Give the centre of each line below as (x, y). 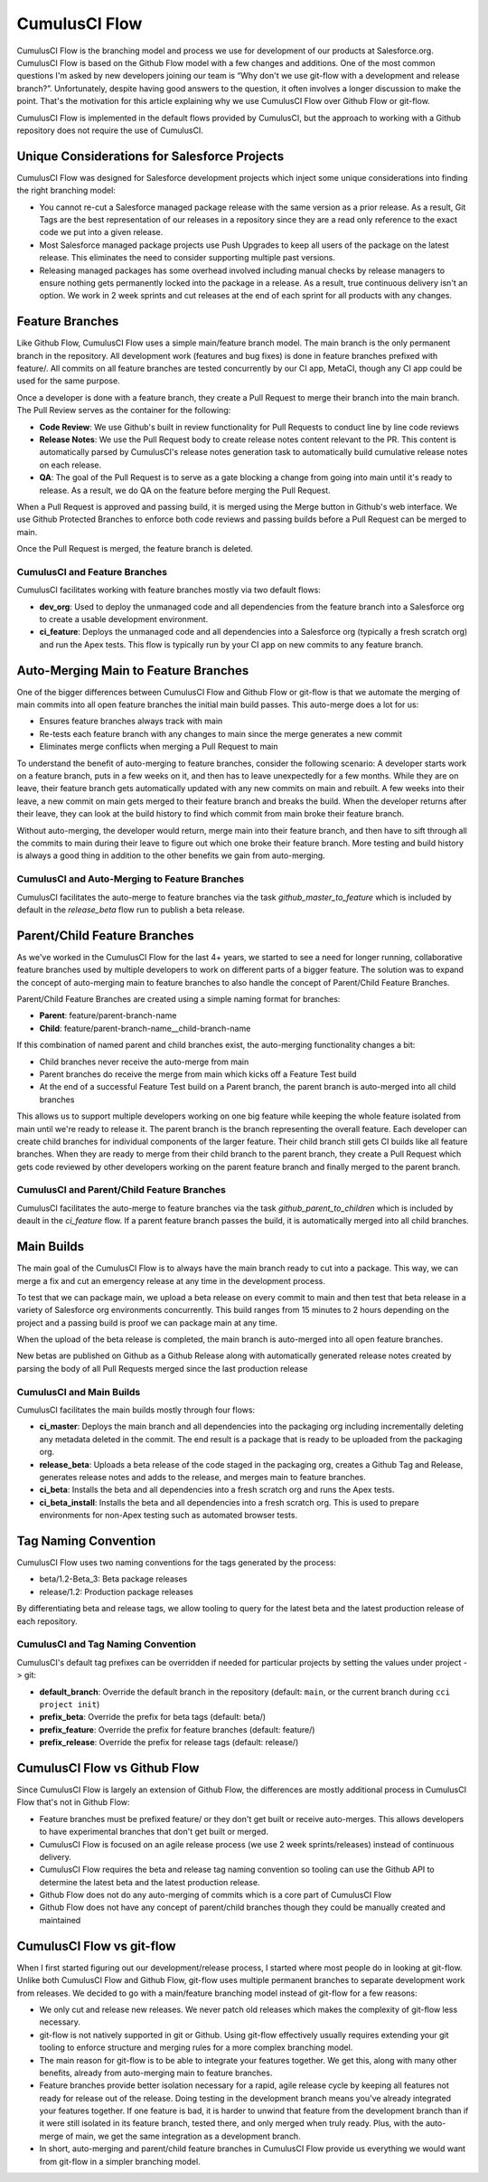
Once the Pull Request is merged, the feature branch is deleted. (135, 549)
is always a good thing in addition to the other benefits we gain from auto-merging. (171, 855)
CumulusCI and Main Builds (79, 1392)
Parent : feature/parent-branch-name (108, 1015)
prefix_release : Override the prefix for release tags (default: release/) (169, 1743)
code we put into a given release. (101, 232)
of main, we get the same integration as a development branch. (183, 2136)
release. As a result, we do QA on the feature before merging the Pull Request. (185, 490)
